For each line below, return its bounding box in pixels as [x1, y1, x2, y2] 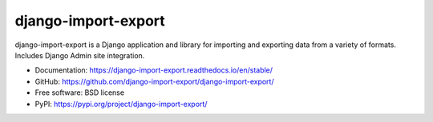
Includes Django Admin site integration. [14, 50, 145, 60]
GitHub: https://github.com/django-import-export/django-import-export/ [34, 77, 274, 86]
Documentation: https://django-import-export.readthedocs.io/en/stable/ [34, 65, 273, 75]
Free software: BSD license [34, 88, 124, 97]
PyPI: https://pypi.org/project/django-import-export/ [34, 99, 208, 108]
